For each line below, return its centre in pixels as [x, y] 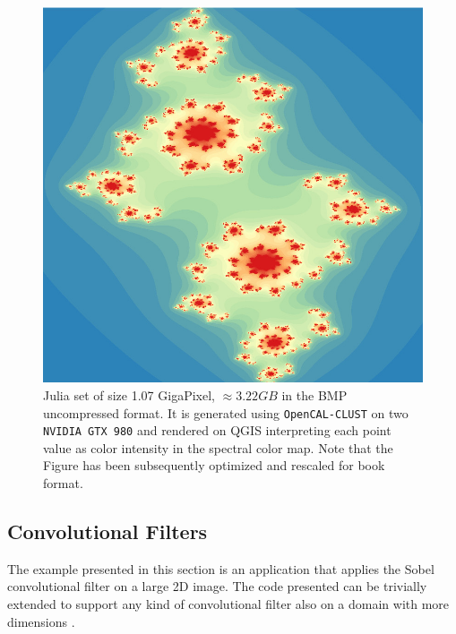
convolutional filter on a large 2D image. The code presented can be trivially [217, 586]
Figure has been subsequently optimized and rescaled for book [214, 465]
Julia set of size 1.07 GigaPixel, [129, 394]
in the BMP [314, 394]
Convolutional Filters [108, 531]
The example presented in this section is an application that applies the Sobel [221, 568]
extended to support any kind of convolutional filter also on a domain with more [228, 604]
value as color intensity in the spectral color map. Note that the [218, 447]
